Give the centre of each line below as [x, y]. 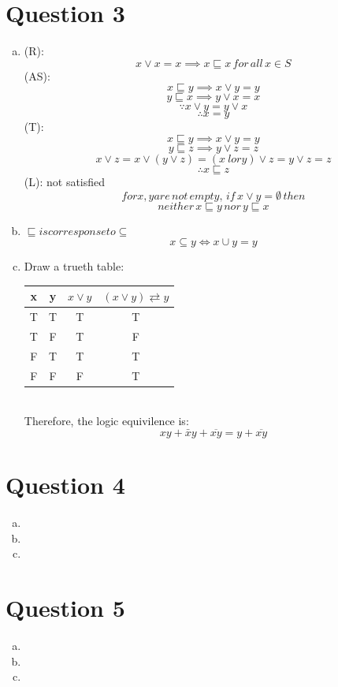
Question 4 [65, 485]
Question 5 [65, 608]
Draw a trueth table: [74, 266]
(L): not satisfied [65, 181]
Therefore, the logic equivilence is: [106, 421]
